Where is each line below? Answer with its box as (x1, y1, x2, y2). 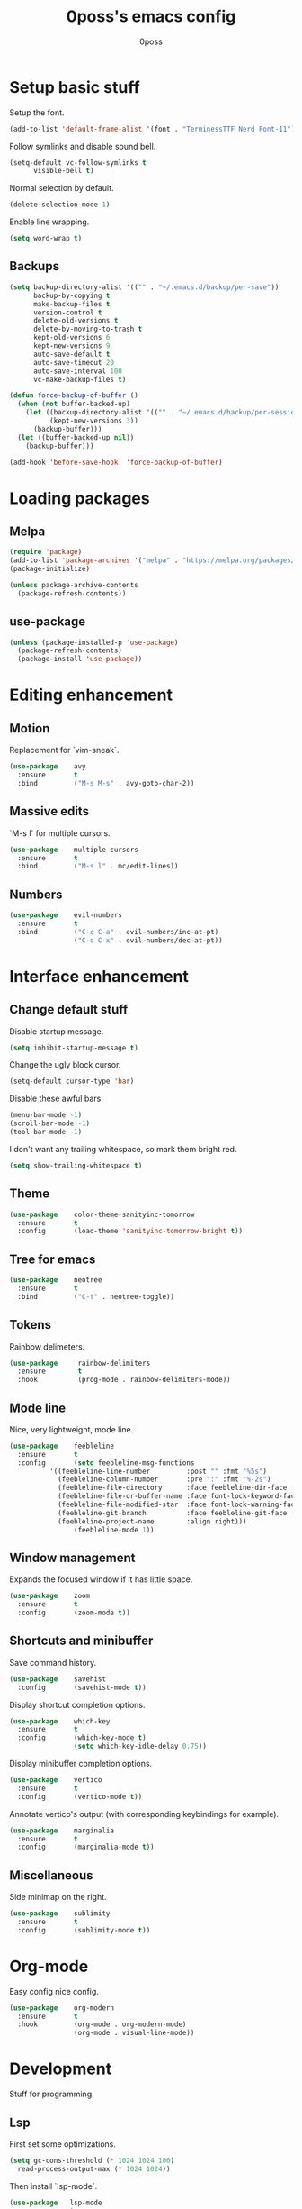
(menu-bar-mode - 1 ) (9, 1111, 83, 1120)
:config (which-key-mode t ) (17, 1733, 147, 1742)
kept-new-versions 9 (32, 341, 111, 350)
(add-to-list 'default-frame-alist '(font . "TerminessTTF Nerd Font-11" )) (9, 124, 299, 133)
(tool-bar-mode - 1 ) (9, 1128, 83, 1137)
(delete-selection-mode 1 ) (9, 200, 111, 209)
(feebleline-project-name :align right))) (57, 1516, 247, 1526)
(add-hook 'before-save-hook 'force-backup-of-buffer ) (9, 458, 223, 467)
